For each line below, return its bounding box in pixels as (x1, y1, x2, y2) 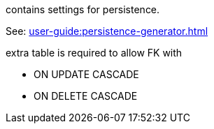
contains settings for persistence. (6, 3, 160, 15)
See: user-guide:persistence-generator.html (6, 25, 208, 37)
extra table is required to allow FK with (6, 47, 183, 59)
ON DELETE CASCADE (34, 90, 138, 102)
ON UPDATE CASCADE (34, 68, 139, 80)
